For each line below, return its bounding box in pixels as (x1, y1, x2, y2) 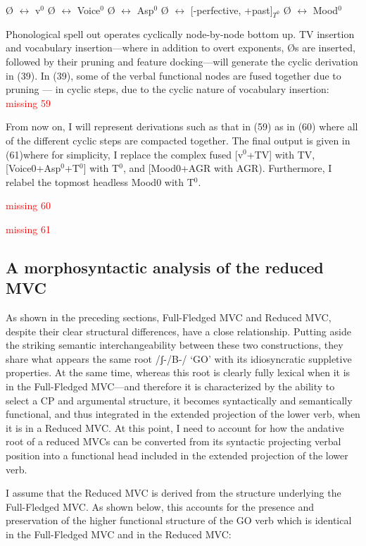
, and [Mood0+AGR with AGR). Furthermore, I (122, 161, 332, 175)
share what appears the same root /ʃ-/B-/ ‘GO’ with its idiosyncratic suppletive (6, 351, 352, 366)
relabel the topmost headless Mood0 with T (6, 174, 194, 189)
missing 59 (6, 95, 51, 110)
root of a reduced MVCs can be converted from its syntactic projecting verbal (6, 434, 341, 449)
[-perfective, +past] (190, 3, 273, 17)
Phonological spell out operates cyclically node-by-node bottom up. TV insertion (6, 26, 355, 41)
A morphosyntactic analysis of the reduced (6, 256, 324, 278)
